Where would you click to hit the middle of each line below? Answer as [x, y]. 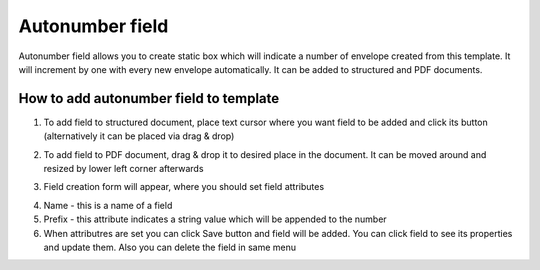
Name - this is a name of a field [108, 205]
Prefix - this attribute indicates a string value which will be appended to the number [215, 219]
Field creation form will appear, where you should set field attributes [184, 187]
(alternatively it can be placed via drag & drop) [139, 136]
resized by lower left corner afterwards [123, 169]
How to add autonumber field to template [149, 98]
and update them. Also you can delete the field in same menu [170, 247]
